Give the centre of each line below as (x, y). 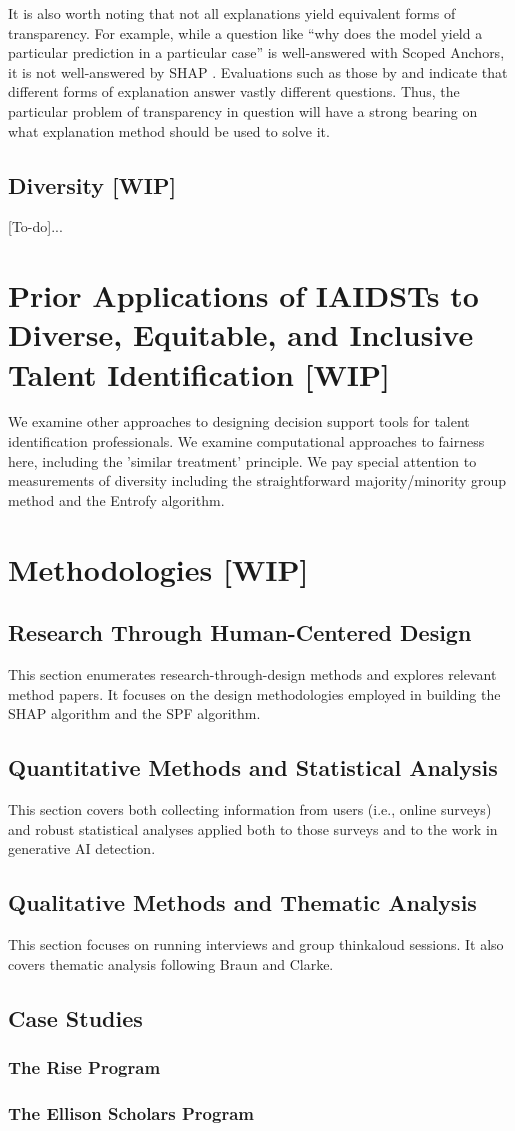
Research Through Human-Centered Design (240, 632)
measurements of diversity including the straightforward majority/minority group (257, 480)
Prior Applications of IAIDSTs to (243, 295)
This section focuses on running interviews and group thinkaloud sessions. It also (256, 943)
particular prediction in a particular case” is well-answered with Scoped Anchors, (256, 52)
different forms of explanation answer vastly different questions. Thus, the (234, 91)
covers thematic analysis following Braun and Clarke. (171, 963)
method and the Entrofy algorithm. (116, 499)
